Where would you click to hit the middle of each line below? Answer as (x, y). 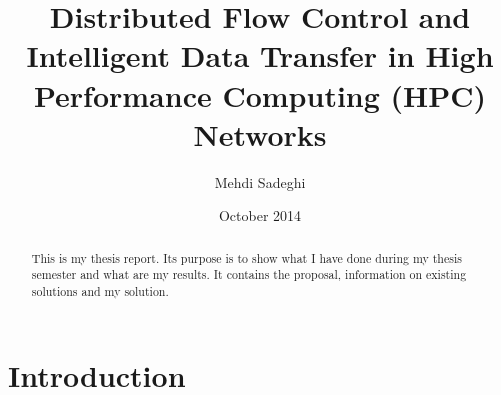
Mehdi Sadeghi (260, 181)
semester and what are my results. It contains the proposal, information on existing (249, 274)
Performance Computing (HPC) (260, 94)
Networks (260, 133)
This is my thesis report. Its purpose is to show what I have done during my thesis (246, 257)
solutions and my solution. (100, 290)
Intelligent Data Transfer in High (260, 55)
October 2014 (260, 215)
